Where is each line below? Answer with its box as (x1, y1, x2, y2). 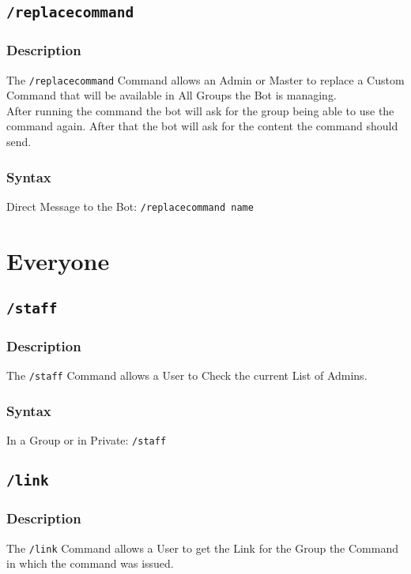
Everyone (6, 244, 110, 276)
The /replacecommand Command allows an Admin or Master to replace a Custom (6, 71, 405, 88)
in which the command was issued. (6, 555, 174, 572)
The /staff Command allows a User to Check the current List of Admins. (6, 367, 368, 384)
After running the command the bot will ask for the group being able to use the (6, 102, 394, 118)
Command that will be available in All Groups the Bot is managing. (6, 87, 337, 103)
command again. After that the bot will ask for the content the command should (6, 118, 398, 134)
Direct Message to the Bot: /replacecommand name (6, 197, 254, 214)
